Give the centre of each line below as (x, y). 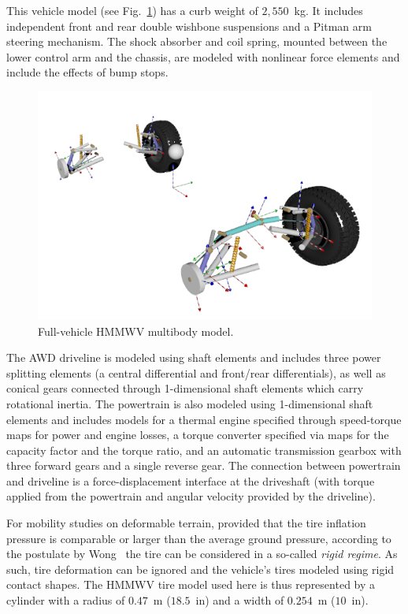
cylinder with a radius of (66, 600)
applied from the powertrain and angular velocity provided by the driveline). (191, 496)
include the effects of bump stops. (87, 72)
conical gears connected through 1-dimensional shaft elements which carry (185, 388)
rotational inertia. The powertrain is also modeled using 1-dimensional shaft (190, 403)
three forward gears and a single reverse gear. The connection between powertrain (204, 465)
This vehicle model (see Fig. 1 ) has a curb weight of (132, 10)
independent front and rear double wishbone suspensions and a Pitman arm (189, 26)
